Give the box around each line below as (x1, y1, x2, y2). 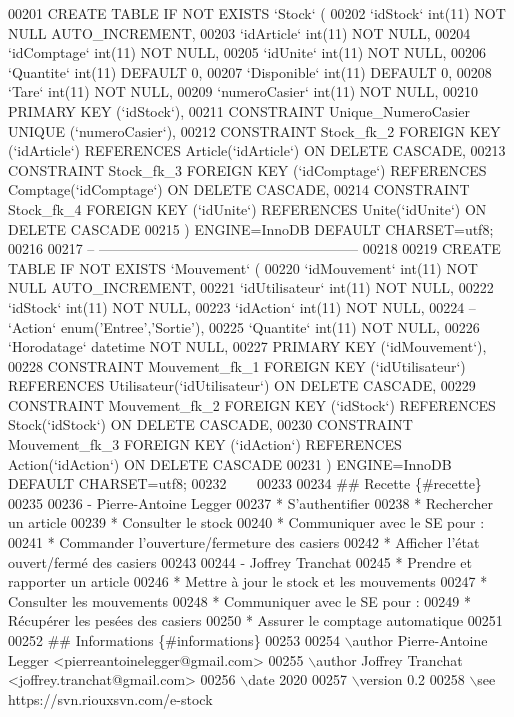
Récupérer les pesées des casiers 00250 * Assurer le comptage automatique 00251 (8, 610, 503, 631)
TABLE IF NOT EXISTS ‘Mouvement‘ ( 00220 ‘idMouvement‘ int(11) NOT (8, 257, 478, 278)
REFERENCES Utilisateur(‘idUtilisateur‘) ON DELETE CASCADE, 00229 (8, 375, 476, 396)
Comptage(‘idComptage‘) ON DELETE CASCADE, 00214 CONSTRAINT (8, 179, 470, 200)
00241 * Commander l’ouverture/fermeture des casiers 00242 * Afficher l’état (8, 532, 480, 553)
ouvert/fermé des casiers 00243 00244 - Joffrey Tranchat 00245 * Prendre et (8, 551, 473, 572)
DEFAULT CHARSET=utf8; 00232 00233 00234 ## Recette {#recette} (8, 473, 482, 494)
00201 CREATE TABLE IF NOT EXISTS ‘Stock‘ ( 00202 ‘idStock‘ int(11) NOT (8, 3, 506, 23)
